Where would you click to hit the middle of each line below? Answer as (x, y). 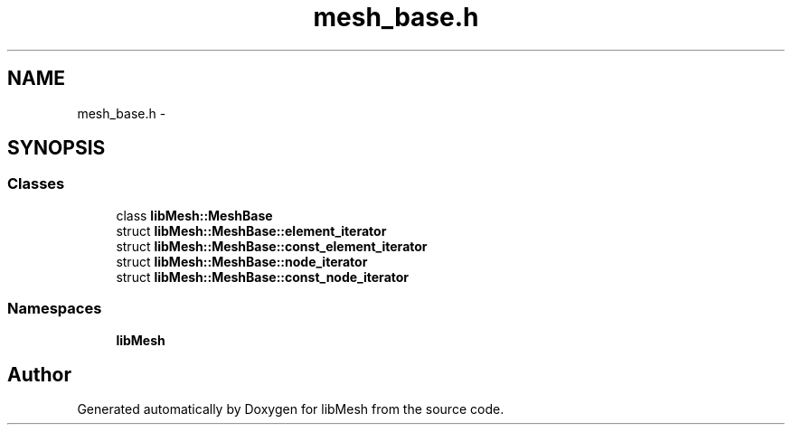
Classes (36, 184)
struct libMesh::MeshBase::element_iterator (251, 230)
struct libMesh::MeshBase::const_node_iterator (263, 277)
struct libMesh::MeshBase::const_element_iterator (272, 246)
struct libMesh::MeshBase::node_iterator (242, 261)
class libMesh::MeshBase (194, 215)
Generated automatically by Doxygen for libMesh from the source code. (291, 409)
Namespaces (55, 309)
